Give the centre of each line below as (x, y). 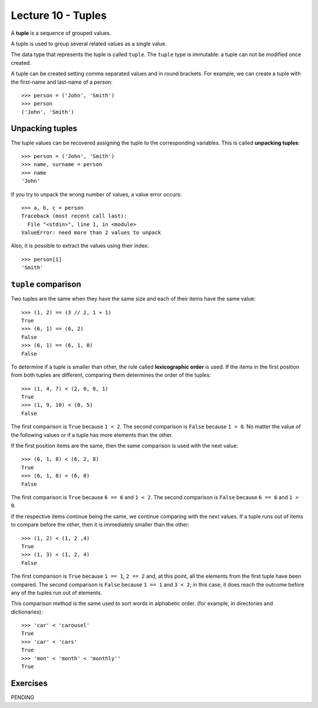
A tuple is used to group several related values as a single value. (89, 44)
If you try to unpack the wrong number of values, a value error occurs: (96, 194)
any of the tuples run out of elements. (57, 592)
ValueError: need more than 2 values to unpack (91, 233)
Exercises (29, 683)
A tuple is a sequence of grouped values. (61, 33)
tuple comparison (46, 284)
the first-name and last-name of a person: (62, 82)
